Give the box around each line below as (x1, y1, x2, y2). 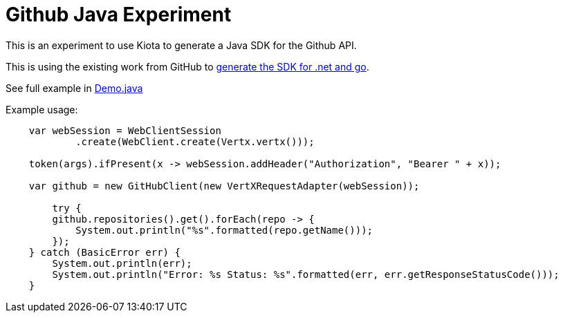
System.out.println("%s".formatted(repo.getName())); (75, 224, 373, 236)
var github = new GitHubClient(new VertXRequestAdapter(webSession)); (28, 180, 420, 191)
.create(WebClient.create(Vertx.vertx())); (75, 135, 315, 147)
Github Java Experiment (6, 3, 232, 26)
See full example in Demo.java (6, 82, 143, 94)
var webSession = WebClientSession (28, 124, 221, 136)
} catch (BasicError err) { (28, 246, 181, 258)
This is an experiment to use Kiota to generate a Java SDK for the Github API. (6, 39, 357, 51)
